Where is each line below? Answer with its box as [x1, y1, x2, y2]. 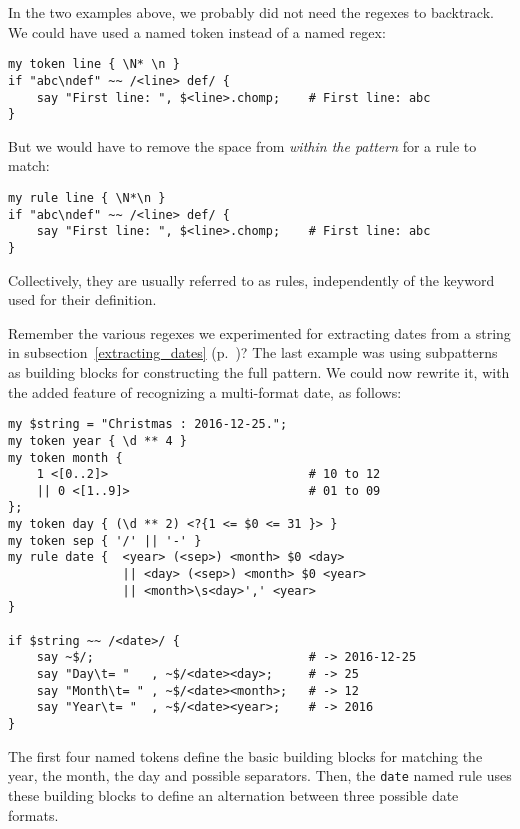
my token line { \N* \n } [8, 57, 180, 72]
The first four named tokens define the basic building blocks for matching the [8, 745, 483, 766]
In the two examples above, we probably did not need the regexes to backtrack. [8, 2, 494, 22]
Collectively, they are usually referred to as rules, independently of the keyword [8, 269, 495, 290]
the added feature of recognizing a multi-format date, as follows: [8, 381, 402, 402]
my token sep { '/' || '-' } [8, 533, 202, 548]
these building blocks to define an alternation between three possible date [8, 784, 459, 805]
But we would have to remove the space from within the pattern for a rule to [8, 135, 477, 156]
